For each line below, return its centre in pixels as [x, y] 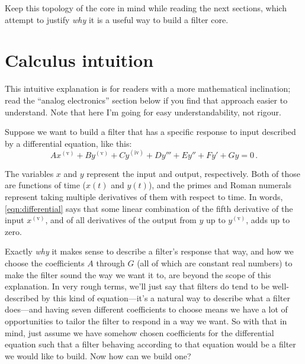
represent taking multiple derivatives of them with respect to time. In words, [144, 196]
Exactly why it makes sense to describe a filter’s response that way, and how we [149, 251]
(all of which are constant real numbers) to [215, 262]
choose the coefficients [45, 262]
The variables [29, 173]
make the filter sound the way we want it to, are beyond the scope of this [138, 274]
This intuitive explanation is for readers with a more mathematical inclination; [148, 88]
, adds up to [268, 220]
